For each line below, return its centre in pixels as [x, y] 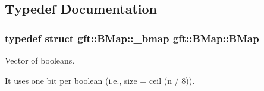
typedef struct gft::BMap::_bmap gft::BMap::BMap [132, 38]
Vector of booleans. [40, 60]
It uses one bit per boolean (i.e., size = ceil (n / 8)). [100, 80]
